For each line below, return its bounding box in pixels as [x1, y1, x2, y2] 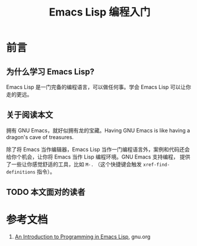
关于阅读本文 [6, 110, 53, 120]
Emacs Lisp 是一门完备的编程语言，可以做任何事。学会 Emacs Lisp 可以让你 [6, 84, 192, 90]
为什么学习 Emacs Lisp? [6, 67, 95, 77]
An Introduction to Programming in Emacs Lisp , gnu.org [14, 233, 151, 241]
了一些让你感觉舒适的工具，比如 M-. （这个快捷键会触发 [6, 160, 142, 168]
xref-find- [143, 162, 170, 168]
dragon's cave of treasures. [6, 133, 74, 140]
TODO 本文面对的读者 [6, 187, 85, 197]
